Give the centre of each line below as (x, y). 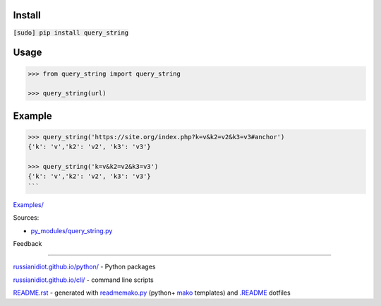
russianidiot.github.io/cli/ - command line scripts (84, 280)
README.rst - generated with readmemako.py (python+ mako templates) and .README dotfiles (152, 293)
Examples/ (28, 204)
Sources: (26, 218)
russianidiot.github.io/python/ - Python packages (84, 267)
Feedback (28, 243)
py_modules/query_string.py (72, 230)
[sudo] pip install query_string (71, 33)
